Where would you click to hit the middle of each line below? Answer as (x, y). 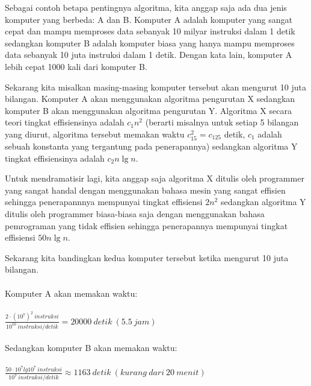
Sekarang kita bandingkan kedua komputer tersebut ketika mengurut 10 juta (147, 257)
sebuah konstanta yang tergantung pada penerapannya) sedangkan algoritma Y (151, 146)
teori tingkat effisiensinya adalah (65, 122)
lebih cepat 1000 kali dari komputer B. (76, 66)
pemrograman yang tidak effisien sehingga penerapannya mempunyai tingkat (146, 225)
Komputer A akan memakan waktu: (71, 293)
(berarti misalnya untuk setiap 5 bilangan (222, 122)
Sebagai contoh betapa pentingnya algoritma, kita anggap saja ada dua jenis (146, 7)
